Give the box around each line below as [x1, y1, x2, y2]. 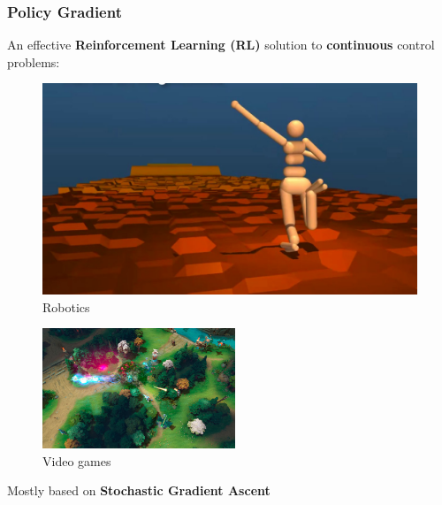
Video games [42, 451, 111, 470]
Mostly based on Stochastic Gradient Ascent [7, 481, 271, 500]
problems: [7, 52, 60, 71]
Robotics [42, 297, 90, 316]
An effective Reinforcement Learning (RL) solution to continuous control [7, 35, 435, 54]
